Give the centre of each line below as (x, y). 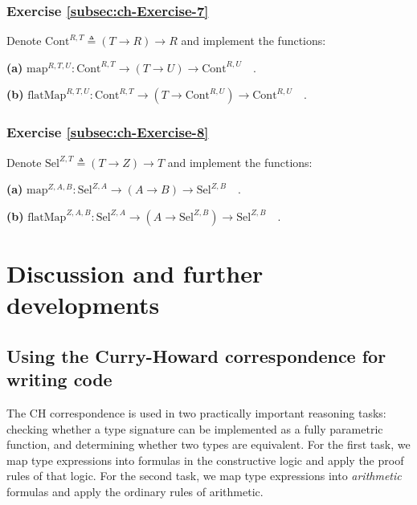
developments (83, 305)
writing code (59, 379)
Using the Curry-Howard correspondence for (196, 355)
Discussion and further (135, 273)
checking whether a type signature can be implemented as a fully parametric (195, 428)
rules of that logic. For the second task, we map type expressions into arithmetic (204, 476)
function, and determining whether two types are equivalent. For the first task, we (208, 444)
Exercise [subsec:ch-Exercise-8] (108, 132)
